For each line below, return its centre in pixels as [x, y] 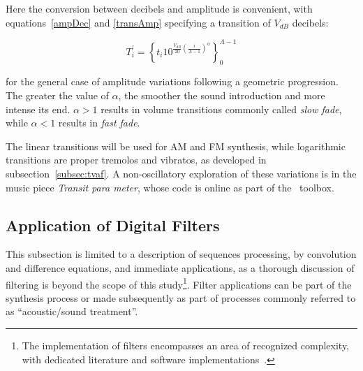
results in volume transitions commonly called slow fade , [221, 109]
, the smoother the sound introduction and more [222, 95]
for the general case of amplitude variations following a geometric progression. [172, 81]
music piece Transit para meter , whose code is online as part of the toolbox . [170, 187]
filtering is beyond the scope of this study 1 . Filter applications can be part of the [179, 283]
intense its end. [38, 109]
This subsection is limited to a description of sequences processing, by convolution [181, 254]
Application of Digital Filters [113, 225]
